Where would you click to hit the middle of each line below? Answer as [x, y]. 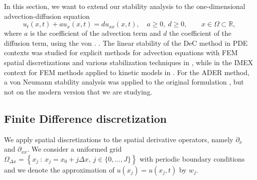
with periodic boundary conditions [192, 158]
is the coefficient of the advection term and [96, 33]
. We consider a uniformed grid [74, 149]
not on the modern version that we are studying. [78, 91]
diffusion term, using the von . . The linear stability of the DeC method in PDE [126, 43]
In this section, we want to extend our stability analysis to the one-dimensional [125, 6]
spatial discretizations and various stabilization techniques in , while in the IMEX [129, 62]
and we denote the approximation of [59, 169]
